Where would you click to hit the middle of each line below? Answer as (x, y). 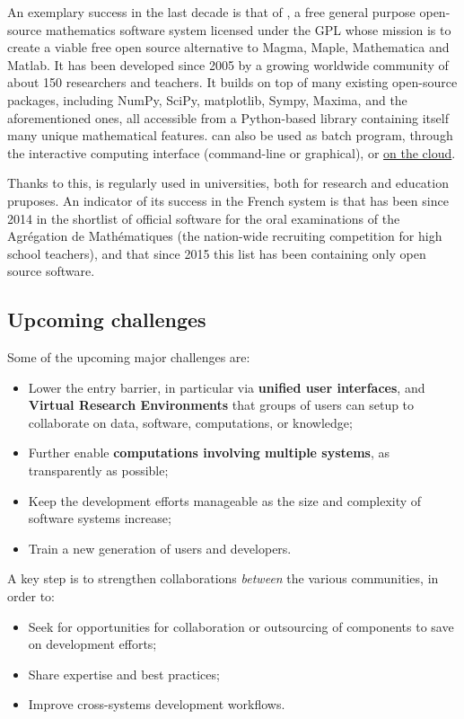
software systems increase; (100, 518)
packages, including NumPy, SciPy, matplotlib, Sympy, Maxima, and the (207, 99)
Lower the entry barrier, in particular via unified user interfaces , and (227, 387)
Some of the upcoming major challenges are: (129, 357)
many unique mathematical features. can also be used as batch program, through (230, 135)
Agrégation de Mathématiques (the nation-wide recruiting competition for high (225, 236)
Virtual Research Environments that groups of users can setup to (221, 405)
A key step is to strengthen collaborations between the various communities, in (223, 578)
